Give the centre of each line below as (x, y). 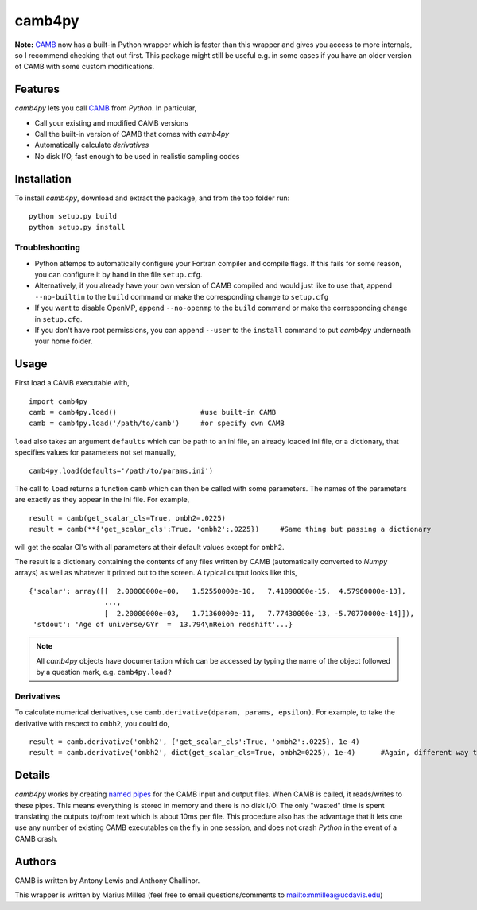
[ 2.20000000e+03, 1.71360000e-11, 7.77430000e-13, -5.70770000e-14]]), (259, 613)
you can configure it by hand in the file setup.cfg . (118, 275)
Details (33, 775)
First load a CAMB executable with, (72, 383)
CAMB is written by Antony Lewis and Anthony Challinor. (107, 880)
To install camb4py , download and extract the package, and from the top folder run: (152, 198)
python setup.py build (73, 216)
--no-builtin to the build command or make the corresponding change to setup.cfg (182, 296)
